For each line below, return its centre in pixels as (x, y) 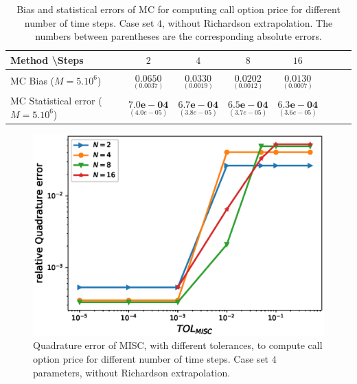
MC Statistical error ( (56, 101)
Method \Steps (47, 59)
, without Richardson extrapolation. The (247, 22)
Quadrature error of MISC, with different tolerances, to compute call (178, 345)
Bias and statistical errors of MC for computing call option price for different (178, 9)
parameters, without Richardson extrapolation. (132, 372)
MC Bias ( (33, 80)
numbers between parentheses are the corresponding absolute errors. (178, 36)
